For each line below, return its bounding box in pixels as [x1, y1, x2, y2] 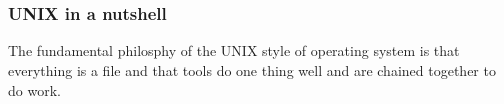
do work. [8, 79, 61, 100]
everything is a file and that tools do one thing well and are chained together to [8, 60, 496, 81]
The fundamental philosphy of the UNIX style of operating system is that [8, 40, 460, 61]
